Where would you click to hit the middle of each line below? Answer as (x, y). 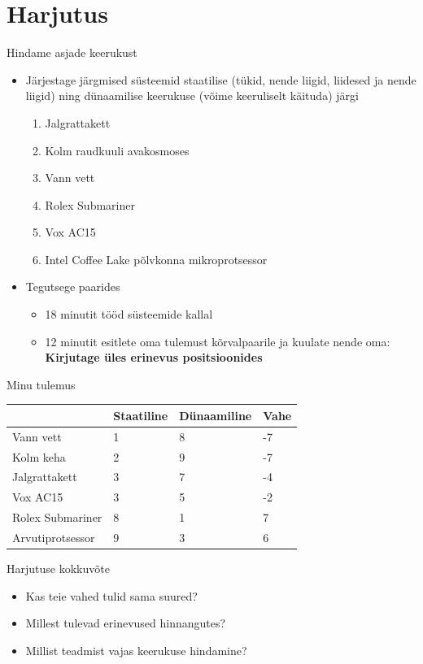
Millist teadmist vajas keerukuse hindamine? (136, 650)
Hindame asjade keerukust (72, 52)
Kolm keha (39, 456)
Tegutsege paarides (73, 286)
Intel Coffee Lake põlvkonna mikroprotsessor (156, 259)
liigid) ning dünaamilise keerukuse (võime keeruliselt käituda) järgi (192, 95)
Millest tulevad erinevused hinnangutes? (126, 623)
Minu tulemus (41, 384)
